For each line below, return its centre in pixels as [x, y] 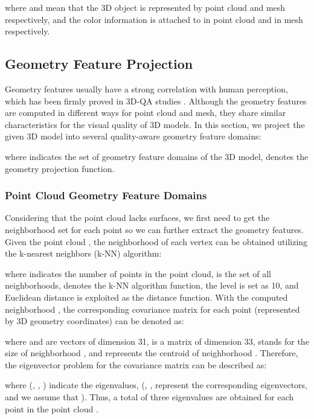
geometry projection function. [60, 168]
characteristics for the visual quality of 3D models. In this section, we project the [155, 124]
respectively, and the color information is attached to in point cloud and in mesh [154, 19]
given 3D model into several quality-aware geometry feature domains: [133, 136]
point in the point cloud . [52, 408]
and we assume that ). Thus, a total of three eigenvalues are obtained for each [149, 397]
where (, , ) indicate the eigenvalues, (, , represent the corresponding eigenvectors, [156, 385]
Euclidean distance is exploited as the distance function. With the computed [146, 297]
